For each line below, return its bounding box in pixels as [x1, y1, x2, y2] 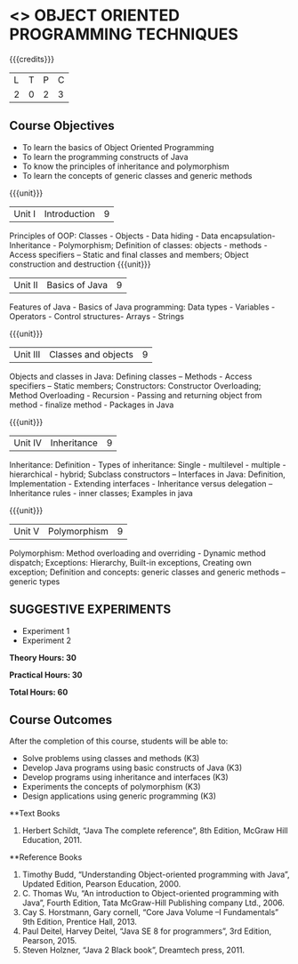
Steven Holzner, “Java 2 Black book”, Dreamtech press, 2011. [21, 944, 246, 956]
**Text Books [9, 808, 60, 819]
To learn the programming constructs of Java [21, 151, 189, 162]
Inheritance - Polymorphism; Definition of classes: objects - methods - [9, 239, 269, 250]
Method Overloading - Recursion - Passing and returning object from [9, 390, 262, 400]
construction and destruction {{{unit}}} [9, 259, 151, 269]
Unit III [13, 348, 41, 360]
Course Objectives [9, 118, 116, 133]
